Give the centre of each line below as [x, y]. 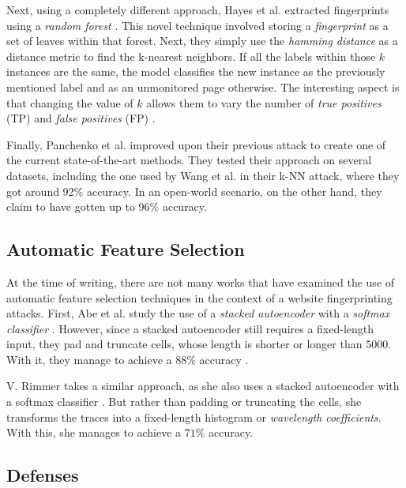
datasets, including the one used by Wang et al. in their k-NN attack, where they [203, 175]
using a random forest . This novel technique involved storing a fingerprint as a [197, 25]
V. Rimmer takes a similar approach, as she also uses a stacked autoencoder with [203, 386]
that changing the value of [70, 102]
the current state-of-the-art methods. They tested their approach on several [189, 160]
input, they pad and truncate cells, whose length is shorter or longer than [184, 344]
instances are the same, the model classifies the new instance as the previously [196, 71]
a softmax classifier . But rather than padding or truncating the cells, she [184, 402]
